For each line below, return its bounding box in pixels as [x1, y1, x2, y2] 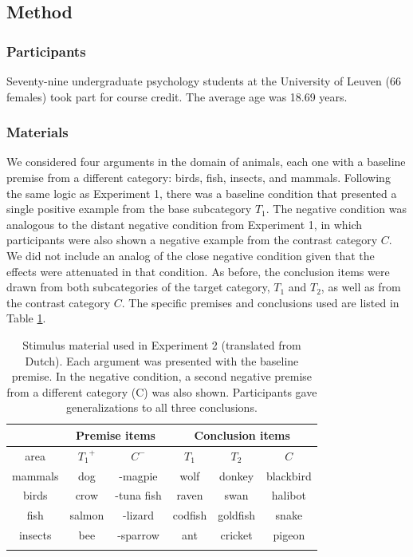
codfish [172, 507, 207, 523]
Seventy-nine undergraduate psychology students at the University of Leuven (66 [6, 73, 401, 89]
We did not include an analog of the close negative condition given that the [6, 247, 375, 263]
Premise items [76, 426, 155, 443]
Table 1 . [6, 310, 46, 326]
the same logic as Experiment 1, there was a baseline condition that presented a [6, 184, 397, 201]
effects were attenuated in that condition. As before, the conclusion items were [6, 263, 390, 279]
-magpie [119, 467, 158, 484]
